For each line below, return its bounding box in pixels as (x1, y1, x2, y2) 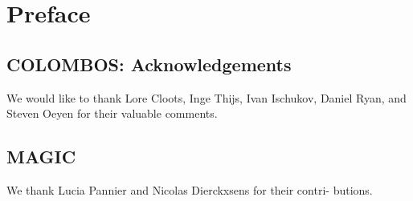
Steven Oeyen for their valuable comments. (6, 105, 218, 122)
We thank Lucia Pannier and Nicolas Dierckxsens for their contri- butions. (6, 181, 373, 198)
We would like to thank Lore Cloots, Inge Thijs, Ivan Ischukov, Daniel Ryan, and (6, 89, 407, 106)
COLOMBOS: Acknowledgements (6, 51, 292, 76)
